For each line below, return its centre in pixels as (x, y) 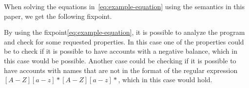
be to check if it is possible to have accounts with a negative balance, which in (121, 51)
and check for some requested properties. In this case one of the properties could (124, 41)
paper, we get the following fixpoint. (58, 16)
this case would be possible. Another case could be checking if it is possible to (120, 60)
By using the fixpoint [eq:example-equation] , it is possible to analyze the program (124, 32)
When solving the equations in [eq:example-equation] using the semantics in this (124, 6)
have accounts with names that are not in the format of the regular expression (121, 70)
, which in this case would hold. (165, 80)
